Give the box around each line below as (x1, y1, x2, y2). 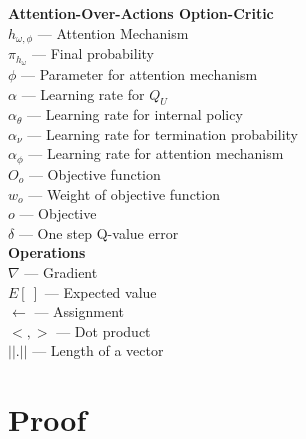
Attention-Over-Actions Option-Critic (8, 3, 274, 23)
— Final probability (31, 43, 154, 64)
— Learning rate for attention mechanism (28, 143, 284, 164)
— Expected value (44, 281, 157, 302)
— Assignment (34, 301, 124, 322)
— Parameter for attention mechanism (21, 63, 258, 84)
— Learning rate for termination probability (27, 123, 298, 144)
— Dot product (56, 320, 151, 341)
